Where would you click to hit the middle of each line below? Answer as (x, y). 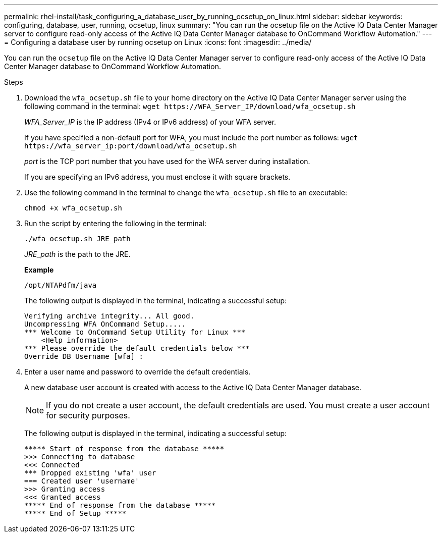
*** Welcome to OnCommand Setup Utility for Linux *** (135, 332)
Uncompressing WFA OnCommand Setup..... (105, 324)
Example (39, 270)
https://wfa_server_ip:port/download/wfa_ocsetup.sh (131, 146)
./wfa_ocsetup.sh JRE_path (77, 239)
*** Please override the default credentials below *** (137, 348)
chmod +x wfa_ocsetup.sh (73, 208)
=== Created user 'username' (82, 481)
